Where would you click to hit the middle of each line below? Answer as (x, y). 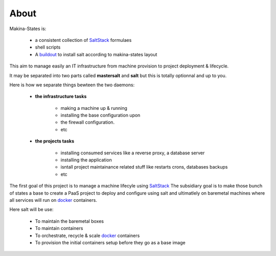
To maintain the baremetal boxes (70, 221)
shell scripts (48, 47)
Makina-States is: (28, 29)
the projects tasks (54, 141)
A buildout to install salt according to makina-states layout (96, 54)
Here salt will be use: (31, 210)
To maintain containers (59, 228)
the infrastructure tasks (61, 97)
